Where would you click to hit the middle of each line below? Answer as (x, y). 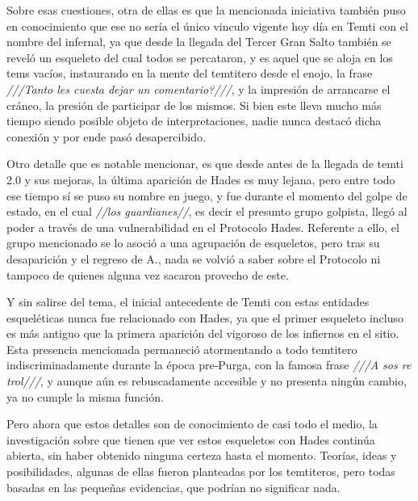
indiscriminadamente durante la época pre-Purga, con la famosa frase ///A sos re (209, 365)
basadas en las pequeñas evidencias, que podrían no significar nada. (173, 487)
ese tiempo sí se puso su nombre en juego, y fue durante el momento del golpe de (207, 195)
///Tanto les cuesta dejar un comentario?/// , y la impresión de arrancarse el (199, 88)
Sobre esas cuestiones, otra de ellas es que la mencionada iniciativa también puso (206, 10)
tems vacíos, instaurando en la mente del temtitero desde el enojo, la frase (190, 73)
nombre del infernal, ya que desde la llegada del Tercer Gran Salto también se (199, 42)
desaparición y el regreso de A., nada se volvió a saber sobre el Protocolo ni (194, 258)
